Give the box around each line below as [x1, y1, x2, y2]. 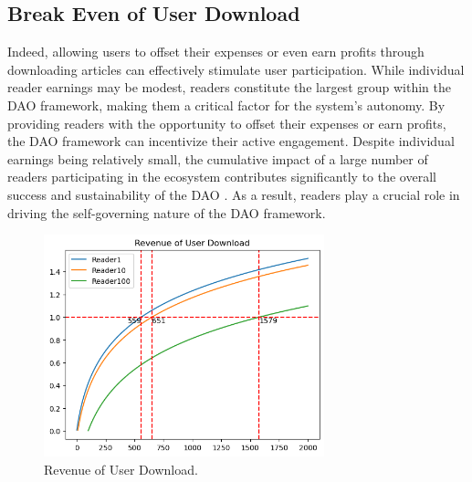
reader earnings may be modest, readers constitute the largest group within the [7, 78, 451, 97]
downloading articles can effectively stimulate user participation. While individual [7, 59, 465, 79]
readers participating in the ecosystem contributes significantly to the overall [7, 167, 436, 186]
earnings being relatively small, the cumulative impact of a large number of [7, 149, 428, 168]
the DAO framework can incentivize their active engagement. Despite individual [7, 131, 455, 151]
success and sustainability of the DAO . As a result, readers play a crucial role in [7, 184, 460, 204]
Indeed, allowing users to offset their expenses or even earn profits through [7, 42, 425, 61]
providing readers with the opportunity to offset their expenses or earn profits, [7, 113, 446, 132]
